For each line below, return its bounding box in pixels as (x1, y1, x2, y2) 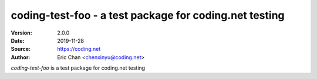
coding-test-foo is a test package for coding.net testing (11, 64, 146, 71)
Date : (11, 37, 25, 44)
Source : (11, 46, 31, 53)
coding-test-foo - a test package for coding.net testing (11, 9, 285, 22)
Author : (11, 53, 31, 61)
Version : (11, 29, 32, 36)
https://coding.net (57, 46, 101, 53)
